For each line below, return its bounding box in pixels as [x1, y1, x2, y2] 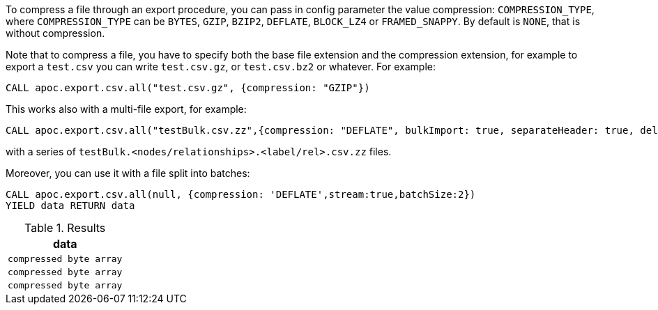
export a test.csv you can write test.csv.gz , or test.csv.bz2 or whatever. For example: [6, 61, 436, 72]
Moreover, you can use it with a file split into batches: [6, 167, 250, 179]
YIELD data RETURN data [6, 200, 135, 211]
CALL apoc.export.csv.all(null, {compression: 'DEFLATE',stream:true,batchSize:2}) [6, 189, 476, 200]
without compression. [6, 27, 105, 39]
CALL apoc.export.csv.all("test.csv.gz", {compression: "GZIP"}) [6, 82, 370, 93]
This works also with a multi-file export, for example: [6, 103, 247, 115]
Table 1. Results [24, 221, 106, 235]
